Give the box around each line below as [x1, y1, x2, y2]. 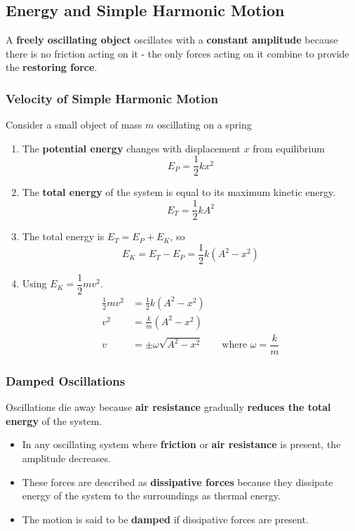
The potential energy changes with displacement [22, 140, 241, 155]
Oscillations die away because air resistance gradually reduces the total [6, 400, 331, 414]
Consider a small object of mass [6, 117, 142, 132]
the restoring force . [6, 60, 98, 74]
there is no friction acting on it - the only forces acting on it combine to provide [6, 46, 349, 60]
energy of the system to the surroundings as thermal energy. [22, 488, 281, 503]
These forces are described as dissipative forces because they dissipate [22, 474, 333, 489]
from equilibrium [253, 140, 325, 155]
